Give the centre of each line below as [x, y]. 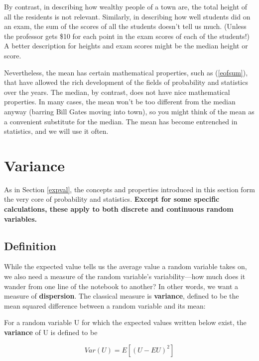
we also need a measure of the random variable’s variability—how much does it [125, 276]
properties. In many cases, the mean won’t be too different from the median [120, 102]
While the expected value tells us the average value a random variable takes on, [126, 266]
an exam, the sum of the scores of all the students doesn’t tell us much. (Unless [125, 26]
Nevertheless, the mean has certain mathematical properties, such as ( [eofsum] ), [126, 72]
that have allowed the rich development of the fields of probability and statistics [126, 82]
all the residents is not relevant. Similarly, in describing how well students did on [127, 16]
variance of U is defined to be [51, 332]
